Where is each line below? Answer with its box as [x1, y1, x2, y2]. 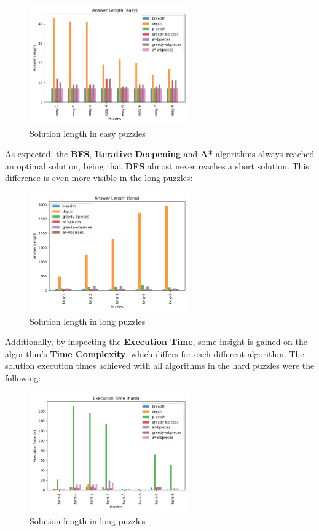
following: [5, 371, 41, 384]
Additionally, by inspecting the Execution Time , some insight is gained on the [5, 335, 308, 348]
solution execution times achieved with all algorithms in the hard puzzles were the [5, 359, 315, 372]
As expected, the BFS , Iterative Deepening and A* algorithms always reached [5, 147, 315, 160]
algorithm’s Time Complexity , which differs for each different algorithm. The [5, 347, 304, 360]
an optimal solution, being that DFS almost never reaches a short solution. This [5, 159, 309, 172]
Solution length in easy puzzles [30, 126, 146, 139]
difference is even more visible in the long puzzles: [5, 171, 193, 184]
